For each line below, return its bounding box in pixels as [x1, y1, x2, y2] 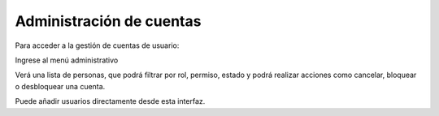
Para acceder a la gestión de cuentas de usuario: [15, 41, 180, 50]
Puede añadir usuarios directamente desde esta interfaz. [15, 97, 206, 106]
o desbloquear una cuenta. [15, 81, 106, 91]
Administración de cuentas [15, 12, 202, 30]
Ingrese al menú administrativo [15, 55, 119, 65]
